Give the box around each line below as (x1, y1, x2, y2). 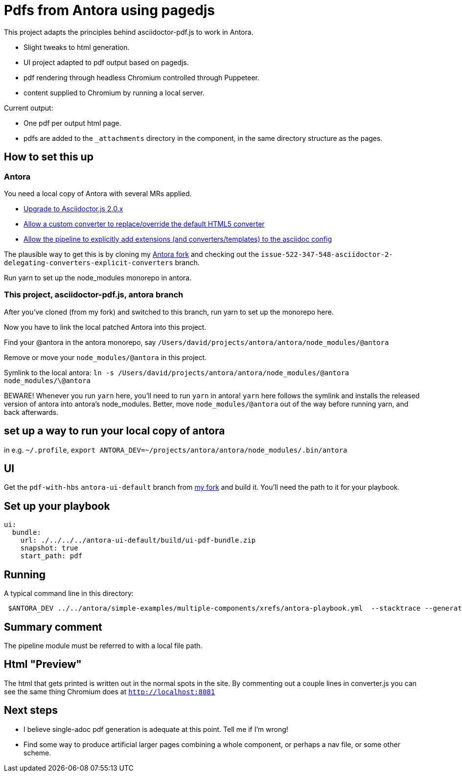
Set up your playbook (4, 500, 110, 512)
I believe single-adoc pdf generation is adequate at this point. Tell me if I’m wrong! (23, 725, 288, 733)
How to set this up (4, 151, 93, 163)
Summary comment (4, 620, 102, 633)
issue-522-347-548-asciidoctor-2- (261, 250, 393, 258)
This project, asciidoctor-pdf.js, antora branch (4, 290, 184, 300)
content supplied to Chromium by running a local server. (23, 88, 205, 97)
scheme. (23, 748, 51, 757)
